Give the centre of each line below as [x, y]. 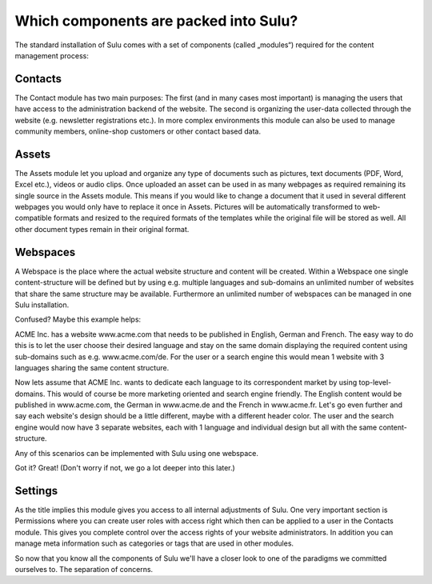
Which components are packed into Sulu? [156, 21]
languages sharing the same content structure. [92, 367]
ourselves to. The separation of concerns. [84, 569]
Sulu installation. [42, 305]
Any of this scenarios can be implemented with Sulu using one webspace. [137, 453]
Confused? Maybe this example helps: [78, 319]
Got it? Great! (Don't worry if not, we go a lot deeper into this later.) [125, 468]
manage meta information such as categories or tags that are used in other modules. [154, 543]
